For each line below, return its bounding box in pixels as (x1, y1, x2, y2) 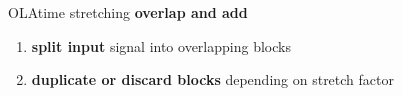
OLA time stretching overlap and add (8, 2, 248, 22)
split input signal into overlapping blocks (31, 35, 291, 56)
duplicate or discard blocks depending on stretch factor (31, 69, 394, 90)
